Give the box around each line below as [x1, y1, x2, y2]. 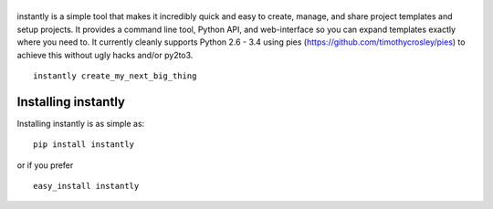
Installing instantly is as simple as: [16, 118, 145, 129]
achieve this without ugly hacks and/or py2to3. [16, 49, 194, 60]
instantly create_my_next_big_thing [33, 70, 197, 81]
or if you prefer [16, 160, 74, 171]
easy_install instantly [33, 181, 140, 192]
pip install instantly [33, 140, 135, 150]
